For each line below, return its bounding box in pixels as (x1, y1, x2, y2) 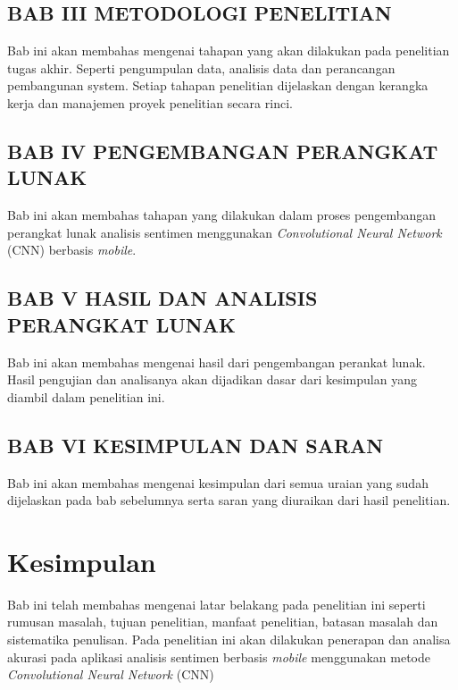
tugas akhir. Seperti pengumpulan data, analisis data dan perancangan (7, 58, 396, 77)
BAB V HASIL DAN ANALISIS (7, 284, 318, 312)
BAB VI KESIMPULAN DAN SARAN (7, 431, 384, 459)
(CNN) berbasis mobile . (7, 240, 137, 259)
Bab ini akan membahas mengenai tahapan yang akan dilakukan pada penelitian (7, 41, 450, 60)
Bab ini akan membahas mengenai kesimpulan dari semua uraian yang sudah (7, 473, 429, 492)
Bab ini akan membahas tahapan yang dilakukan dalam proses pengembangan (7, 206, 437, 224)
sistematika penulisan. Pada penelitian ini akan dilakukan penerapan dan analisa (7, 630, 451, 649)
